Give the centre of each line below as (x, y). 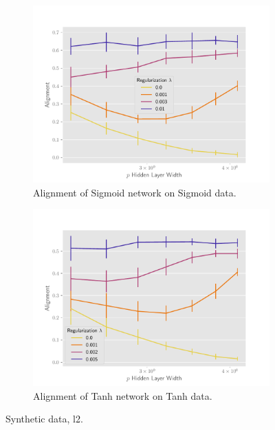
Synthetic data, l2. (44, 419)
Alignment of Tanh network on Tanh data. (123, 395)
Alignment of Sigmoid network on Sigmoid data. (135, 192)
